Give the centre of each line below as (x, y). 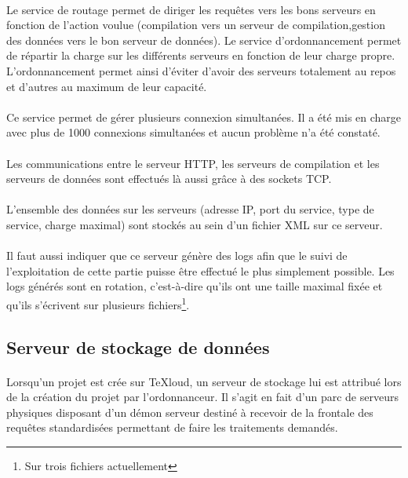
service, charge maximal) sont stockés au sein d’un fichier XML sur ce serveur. (195, 224)
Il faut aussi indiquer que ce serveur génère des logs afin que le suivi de (177, 255)
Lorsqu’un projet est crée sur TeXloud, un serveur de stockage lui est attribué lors (204, 381)
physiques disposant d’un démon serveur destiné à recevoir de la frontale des (190, 412)
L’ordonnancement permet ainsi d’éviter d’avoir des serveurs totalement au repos (201, 70)
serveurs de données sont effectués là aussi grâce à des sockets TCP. (169, 179)
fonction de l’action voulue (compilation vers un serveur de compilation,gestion (196, 25)
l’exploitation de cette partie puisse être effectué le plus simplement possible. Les (200, 270)
